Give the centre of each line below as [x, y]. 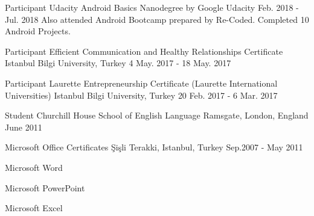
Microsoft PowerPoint [45, 187]
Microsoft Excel [34, 208]
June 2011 [24, 127]
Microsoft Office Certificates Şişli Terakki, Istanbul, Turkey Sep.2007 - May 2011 [154, 147]
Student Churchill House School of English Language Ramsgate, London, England [157, 115]
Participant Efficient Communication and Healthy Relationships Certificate [144, 51]
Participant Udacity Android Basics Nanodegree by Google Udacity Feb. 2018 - [152, 7]
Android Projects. [38, 31]
